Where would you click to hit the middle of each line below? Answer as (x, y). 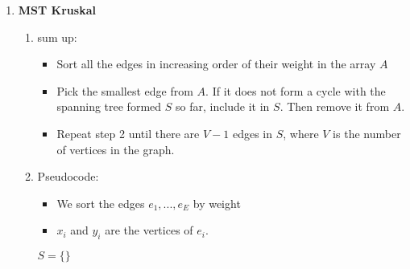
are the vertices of (149, 230)
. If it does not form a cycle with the (296, 90)
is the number (367, 133)
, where (301, 133)
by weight (217, 203)
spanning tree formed (109, 106)
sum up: (57, 37)
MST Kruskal (57, 10)
